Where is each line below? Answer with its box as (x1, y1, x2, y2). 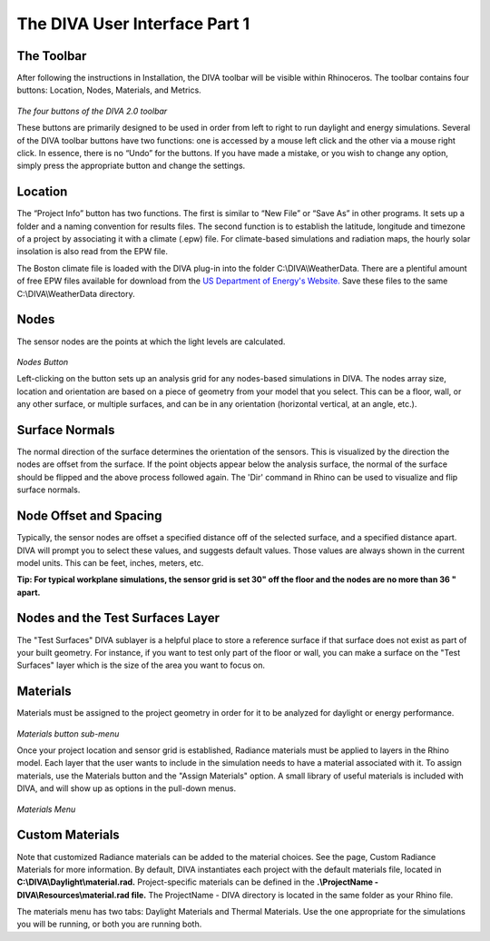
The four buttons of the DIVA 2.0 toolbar (16, 105, 168, 116)
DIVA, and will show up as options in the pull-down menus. (16, 783, 236, 794)
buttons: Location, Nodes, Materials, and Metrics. (16, 84, 201, 95)
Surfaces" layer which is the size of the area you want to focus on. (16, 659, 266, 671)
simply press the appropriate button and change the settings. (16, 160, 246, 172)
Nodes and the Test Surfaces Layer (16, 610, 220, 626)
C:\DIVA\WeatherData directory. (16, 288, 135, 299)
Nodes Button (16, 356, 69, 367)
